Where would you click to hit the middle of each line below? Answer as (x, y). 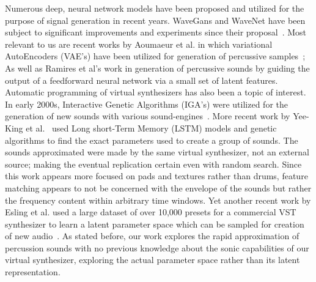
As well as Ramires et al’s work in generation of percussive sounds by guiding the (157, 68)
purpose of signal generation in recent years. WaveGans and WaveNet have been (155, 20)
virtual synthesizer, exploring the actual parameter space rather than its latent (152, 260)
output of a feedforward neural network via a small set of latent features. (141, 80)
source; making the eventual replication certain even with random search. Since (153, 164)
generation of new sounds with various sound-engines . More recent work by (148, 116)
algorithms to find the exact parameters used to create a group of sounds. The (152, 140)
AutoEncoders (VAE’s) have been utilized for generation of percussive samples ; (155, 56)
